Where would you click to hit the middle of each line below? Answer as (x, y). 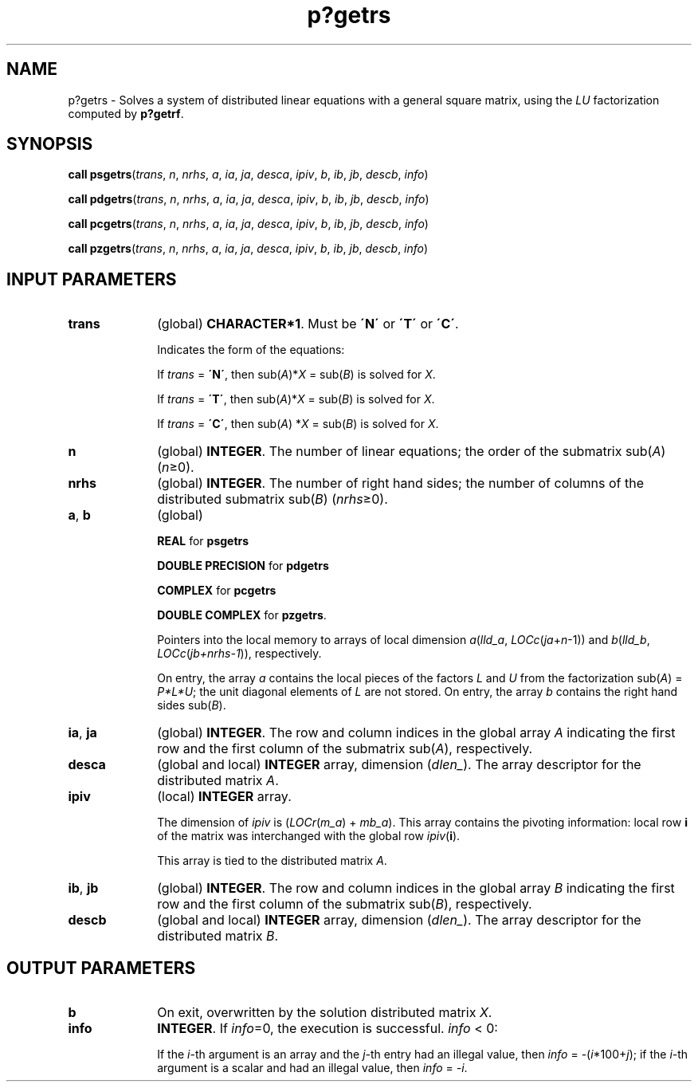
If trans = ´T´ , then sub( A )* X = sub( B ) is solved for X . (296, 399)
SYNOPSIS (50, 144)
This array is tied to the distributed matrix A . (272, 861)
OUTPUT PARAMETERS (101, 968)
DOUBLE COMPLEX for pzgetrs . (242, 615)
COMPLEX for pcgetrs (217, 591)
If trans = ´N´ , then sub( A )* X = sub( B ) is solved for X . (296, 375)
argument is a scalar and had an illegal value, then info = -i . (312, 1068)
